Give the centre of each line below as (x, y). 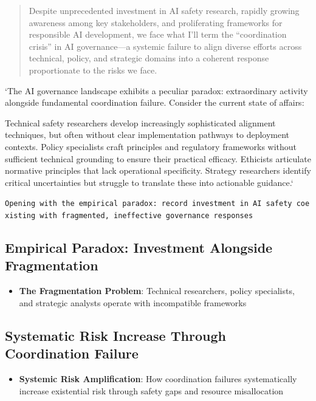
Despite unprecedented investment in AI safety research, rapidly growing (164, 10)
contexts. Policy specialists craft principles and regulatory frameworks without (151, 146)
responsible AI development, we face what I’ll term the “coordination (158, 34)
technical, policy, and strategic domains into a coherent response (149, 58)
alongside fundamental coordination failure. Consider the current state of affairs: (155, 102)
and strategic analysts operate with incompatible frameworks (133, 302)
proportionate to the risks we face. (93, 70)
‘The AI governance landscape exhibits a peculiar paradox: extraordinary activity (156, 90)
